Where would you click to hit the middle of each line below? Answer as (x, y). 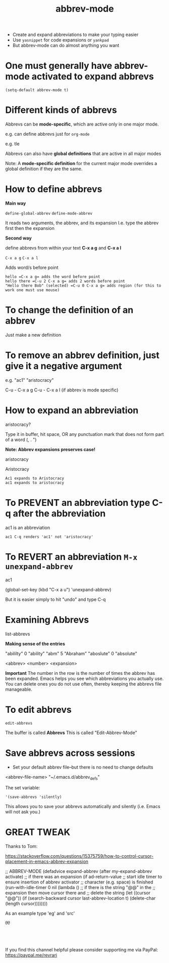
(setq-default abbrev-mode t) (37, 90)
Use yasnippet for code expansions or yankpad (61, 40)
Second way (18, 238)
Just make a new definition (33, 335)
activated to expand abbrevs (93, 77)
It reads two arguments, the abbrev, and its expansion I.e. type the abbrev (82, 223)
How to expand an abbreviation (72, 410)
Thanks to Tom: (21, 847)
